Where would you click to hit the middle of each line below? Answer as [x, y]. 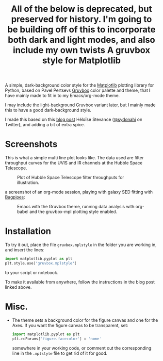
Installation [28, 231]
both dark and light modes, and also [81, 40]
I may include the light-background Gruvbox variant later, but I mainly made [81, 105]
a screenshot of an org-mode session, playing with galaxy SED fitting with [79, 192]
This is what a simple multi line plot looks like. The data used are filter [74, 158]
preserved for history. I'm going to [81, 19]
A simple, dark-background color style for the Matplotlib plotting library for [80, 85]
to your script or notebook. [32, 272]
